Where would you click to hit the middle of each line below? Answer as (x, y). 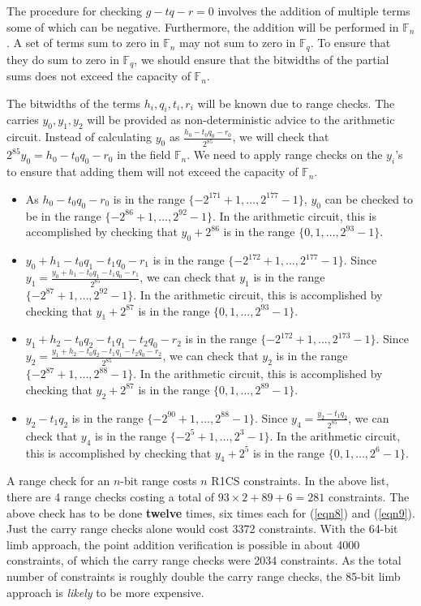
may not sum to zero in (238, 43)
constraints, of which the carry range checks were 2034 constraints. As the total (204, 560)
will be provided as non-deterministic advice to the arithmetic (241, 120)
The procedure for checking (74, 11)
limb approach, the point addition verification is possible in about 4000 (183, 544)
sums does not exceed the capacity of (99, 76)
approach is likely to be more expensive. (105, 592)
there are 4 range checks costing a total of (111, 496)
